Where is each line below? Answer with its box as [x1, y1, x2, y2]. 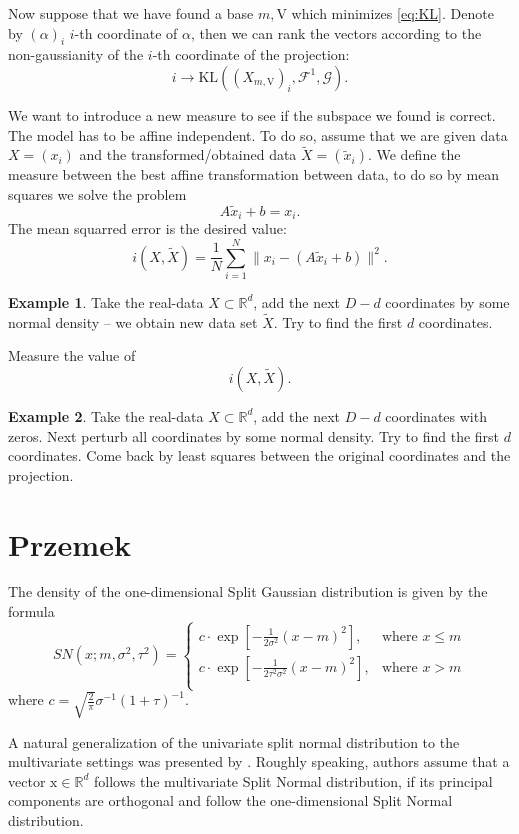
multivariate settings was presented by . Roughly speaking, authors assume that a [8, 751, 510, 772]
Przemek [8, 523, 131, 564]
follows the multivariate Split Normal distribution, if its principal [94, 770, 493, 791]
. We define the [367, 144, 461, 165]
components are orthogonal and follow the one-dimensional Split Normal [8, 790, 453, 811]
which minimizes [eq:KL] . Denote [291, 3, 494, 23]
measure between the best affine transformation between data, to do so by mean [8, 164, 500, 185]
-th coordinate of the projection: [152, 44, 350, 65]
